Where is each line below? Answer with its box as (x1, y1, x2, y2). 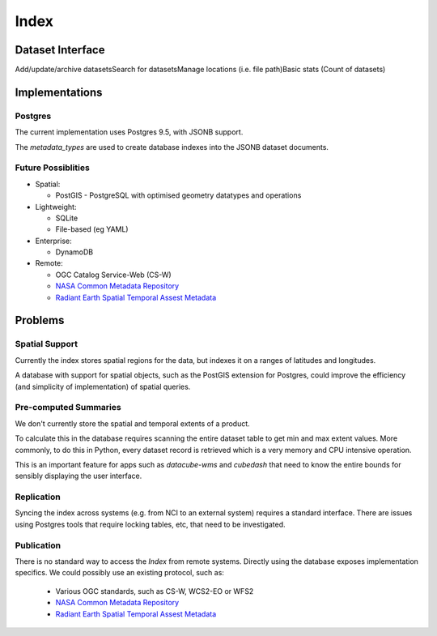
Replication (15, 491, 61, 502)
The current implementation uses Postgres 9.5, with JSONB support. (15, 127, 244, 137)
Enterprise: (35, 236, 72, 245)
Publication (15, 540, 61, 551)
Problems (15, 314, 65, 327)
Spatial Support (15, 339, 78, 350)
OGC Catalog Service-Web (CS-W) (55, 270, 172, 280)
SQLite (55, 213, 78, 223)
